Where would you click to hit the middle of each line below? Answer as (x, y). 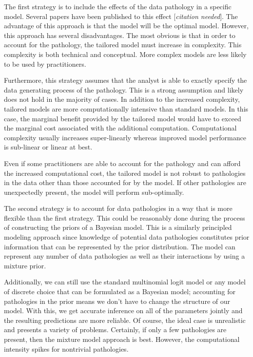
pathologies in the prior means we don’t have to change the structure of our (117, 301)
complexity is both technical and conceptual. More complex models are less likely (125, 54)
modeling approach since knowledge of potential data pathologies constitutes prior (127, 237)
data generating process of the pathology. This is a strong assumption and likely (124, 89)
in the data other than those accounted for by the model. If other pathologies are (125, 182)
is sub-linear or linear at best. (48, 147)
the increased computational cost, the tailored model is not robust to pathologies (125, 173)
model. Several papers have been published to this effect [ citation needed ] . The (121, 16)
